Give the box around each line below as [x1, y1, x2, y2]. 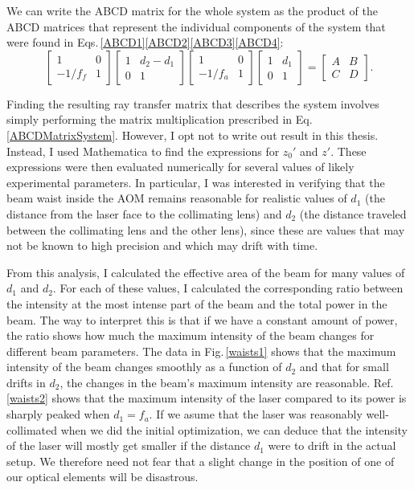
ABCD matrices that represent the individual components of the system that [6, 18, 386, 35]
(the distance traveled [299, 205, 407, 222]
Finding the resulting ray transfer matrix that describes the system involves [6, 95, 379, 112]
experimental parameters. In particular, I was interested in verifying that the [6, 174, 385, 190]
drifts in [6, 374, 46, 390]
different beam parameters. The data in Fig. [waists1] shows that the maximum [6, 342, 396, 359]
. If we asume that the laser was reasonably [149, 406, 363, 423]
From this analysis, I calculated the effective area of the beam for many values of [6, 263, 405, 280]
